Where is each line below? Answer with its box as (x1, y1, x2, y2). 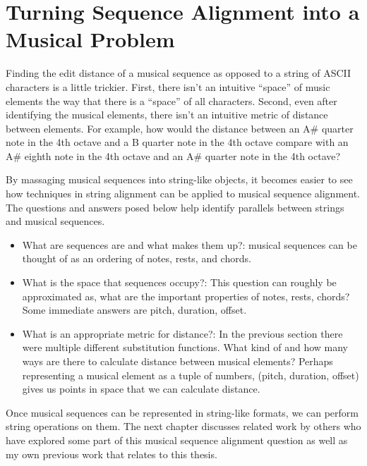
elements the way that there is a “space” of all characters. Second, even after (6, 93, 337, 108)
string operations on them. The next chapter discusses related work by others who (6, 419, 361, 434)
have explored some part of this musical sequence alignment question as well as (6, 432, 348, 447)
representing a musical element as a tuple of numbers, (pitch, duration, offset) (22, 367, 359, 382)
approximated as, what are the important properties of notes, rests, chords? (22, 288, 350, 303)
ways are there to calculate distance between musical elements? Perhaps (22, 354, 333, 368)
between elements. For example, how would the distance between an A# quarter (6, 121, 354, 135)
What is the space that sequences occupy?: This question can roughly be (22, 275, 337, 290)
